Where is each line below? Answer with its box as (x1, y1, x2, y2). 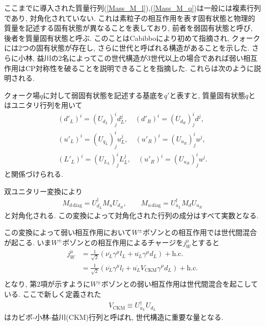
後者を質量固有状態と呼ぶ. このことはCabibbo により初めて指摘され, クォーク (4, 32, 260, 43)
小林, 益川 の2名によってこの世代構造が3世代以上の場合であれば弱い (18, 52, 244, 63)
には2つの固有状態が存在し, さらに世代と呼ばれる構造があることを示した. (4, 42, 250, 53)
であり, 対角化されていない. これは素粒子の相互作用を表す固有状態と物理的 (4, 12, 255, 23)
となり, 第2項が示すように (4, 278, 91, 289)
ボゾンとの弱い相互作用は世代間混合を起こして (101, 278, 258, 289)
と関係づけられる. (4, 168, 63, 179)
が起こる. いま (4, 237, 51, 247)
